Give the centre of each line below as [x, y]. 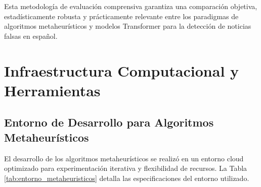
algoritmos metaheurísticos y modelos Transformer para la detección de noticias [128, 26]
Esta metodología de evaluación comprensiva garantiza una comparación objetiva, [131, 6]
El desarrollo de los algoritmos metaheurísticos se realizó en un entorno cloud [124, 158]
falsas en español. [31, 36]
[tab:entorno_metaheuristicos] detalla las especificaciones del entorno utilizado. [127, 178]
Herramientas [52, 90]
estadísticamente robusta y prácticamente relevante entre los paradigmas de [121, 16]
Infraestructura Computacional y [122, 70]
